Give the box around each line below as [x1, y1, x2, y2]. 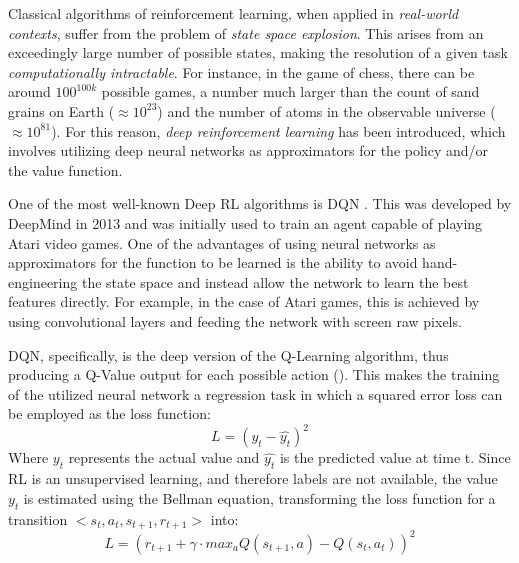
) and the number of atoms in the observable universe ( [157, 100, 496, 121]
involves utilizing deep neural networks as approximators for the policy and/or [8, 140, 489, 161]
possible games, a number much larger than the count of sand [101, 81, 480, 102]
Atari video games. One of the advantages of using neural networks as [8, 232, 436, 253]
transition [8, 508, 68, 529]
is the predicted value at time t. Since [279, 447, 511, 468]
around [8, 81, 51, 102]
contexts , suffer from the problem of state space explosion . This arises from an [8, 22, 484, 43]
